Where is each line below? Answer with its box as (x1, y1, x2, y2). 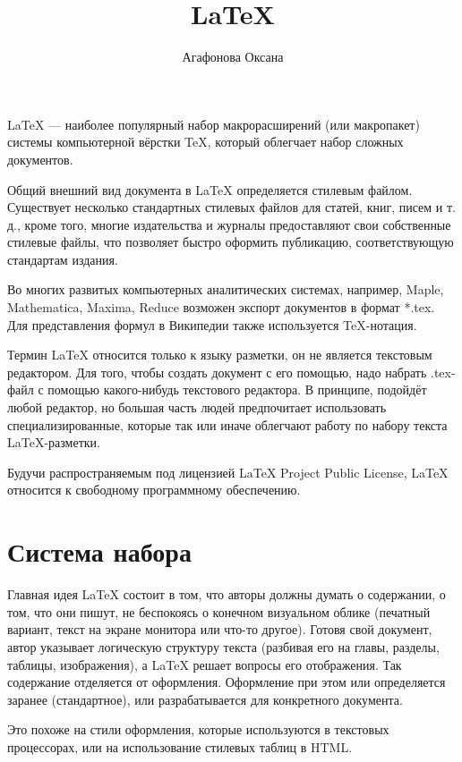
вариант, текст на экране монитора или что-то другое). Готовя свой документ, (7, 620, 432, 639)
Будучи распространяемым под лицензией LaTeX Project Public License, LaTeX (7, 462, 449, 481)
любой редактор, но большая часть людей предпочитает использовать (7, 398, 387, 417)
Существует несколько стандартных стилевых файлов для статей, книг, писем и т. (7, 198, 456, 216)
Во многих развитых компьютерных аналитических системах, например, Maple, (7, 280, 444, 299)
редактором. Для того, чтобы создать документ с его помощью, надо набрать (7, 362, 427, 381)
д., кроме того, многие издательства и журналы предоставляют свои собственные (7, 215, 451, 233)
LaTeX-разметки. (7, 433, 100, 452)
